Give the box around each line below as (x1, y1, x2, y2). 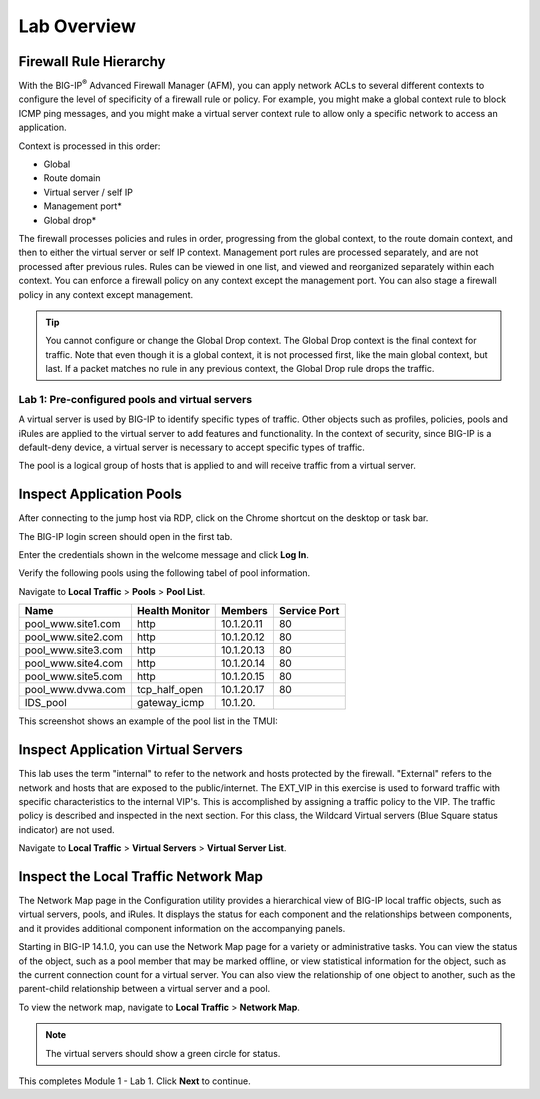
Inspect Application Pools (18, 486, 182, 503)
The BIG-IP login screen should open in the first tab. (18, 530, 233, 542)
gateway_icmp (136, 696, 205, 710)
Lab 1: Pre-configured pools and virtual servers (18, 392, 253, 406)
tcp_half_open (136, 683, 204, 697)
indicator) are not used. (18, 823, 115, 835)
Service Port (278, 604, 340, 618)
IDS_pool (24, 696, 67, 710)
